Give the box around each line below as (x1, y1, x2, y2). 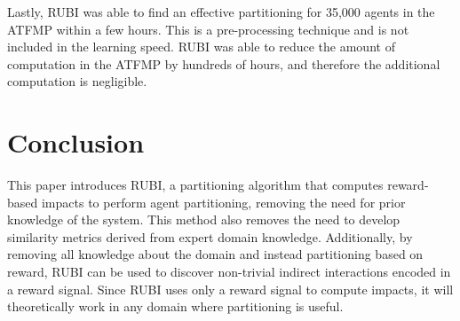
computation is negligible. (7, 72, 147, 90)
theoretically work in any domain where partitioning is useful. (7, 297, 344, 316)
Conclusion (7, 124, 145, 160)
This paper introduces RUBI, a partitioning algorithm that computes (7, 176, 384, 194)
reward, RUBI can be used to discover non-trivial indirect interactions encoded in (7, 262, 451, 281)
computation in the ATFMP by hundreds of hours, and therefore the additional (7, 54, 440, 73)
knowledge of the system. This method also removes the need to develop (7, 210, 401, 229)
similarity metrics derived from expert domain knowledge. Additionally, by (7, 227, 413, 246)
